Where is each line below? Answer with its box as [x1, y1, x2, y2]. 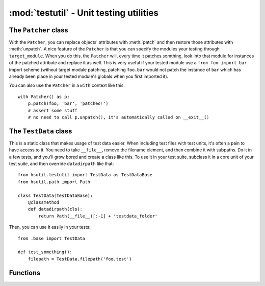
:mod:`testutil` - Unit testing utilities [9, 7, 159, 18]
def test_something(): [18, 249, 73, 255]
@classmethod [27, 200, 59, 205]
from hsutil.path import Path [18, 179, 91, 185]
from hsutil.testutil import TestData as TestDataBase [18, 172, 153, 178]
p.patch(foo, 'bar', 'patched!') [27, 101, 109, 106]
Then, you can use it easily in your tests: [9, 224, 91, 230]
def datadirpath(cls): [27, 206, 83, 212]
